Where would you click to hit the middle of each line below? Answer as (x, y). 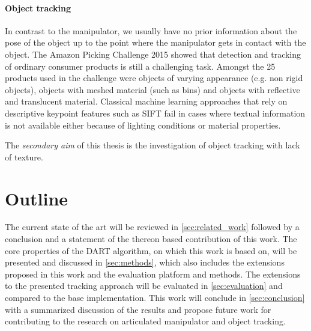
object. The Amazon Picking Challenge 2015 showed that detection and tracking (153, 54)
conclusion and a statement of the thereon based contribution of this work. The (151, 239)
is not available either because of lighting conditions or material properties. (143, 125)
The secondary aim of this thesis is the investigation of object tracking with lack (152, 145)
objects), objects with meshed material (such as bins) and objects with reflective (152, 89)
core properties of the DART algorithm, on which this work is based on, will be (151, 250)
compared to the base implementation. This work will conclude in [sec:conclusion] (155, 298)
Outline (37, 198)
